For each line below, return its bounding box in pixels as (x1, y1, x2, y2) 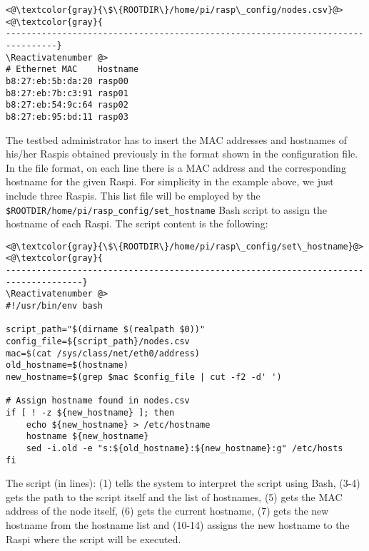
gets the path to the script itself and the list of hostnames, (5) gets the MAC (6, 489, 343, 504)
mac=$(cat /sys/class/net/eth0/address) (6, 348, 201, 359)
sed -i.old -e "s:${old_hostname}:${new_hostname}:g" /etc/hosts (26, 443, 343, 453)
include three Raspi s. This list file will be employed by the (6, 187, 261, 202)
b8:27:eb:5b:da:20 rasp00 (6, 76, 128, 86)
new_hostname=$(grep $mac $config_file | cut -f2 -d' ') (6, 372, 282, 382)
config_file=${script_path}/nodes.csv (6, 336, 190, 347)
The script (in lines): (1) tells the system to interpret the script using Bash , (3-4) (6, 475, 360, 490)
